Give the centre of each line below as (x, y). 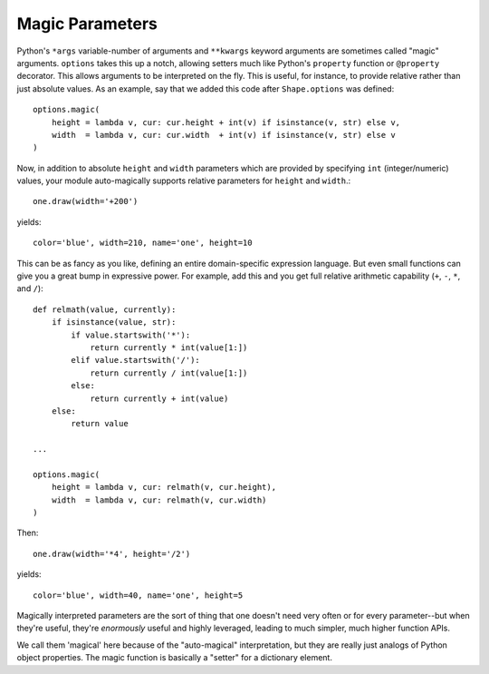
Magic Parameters (87, 24)
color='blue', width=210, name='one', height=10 (143, 243)
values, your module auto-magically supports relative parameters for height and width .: (184, 181)
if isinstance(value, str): (114, 322)
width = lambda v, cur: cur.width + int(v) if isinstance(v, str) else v (223, 135)
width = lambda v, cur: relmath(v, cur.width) (159, 500)
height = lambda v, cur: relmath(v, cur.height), (163, 487)
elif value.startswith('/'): (136, 360)
